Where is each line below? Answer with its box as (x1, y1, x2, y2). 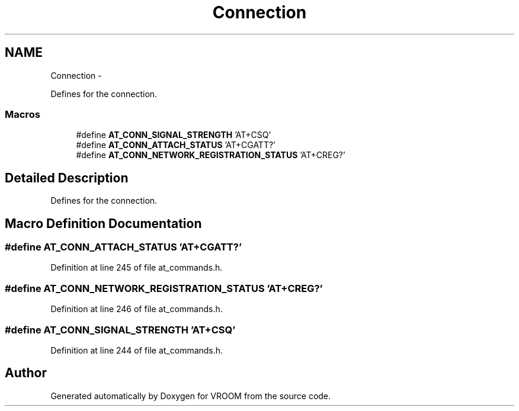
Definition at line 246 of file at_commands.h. (50, 304, 223, 314)
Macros (5, 108, 40, 120)
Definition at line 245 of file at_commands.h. (50, 262, 223, 273)
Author (5, 365, 47, 381)
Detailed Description (5, 170, 129, 185)
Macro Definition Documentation (5, 216, 202, 231)
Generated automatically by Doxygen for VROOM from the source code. (50, 390, 331, 401)
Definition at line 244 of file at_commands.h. (50, 345, 223, 355)
